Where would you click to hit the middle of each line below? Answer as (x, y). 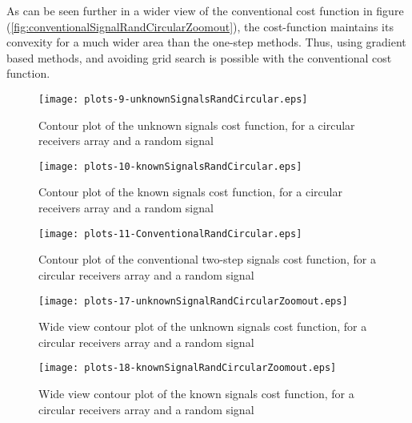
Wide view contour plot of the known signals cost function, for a (196, 393)
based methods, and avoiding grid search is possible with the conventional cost (199, 57)
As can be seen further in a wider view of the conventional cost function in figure (205, 10)
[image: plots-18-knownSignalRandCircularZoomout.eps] (188, 368)
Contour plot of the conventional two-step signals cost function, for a (207, 259)
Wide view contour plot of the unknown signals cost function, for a (203, 326)
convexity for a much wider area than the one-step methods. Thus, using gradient (206, 42)
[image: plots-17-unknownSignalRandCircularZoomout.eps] (193, 301)
